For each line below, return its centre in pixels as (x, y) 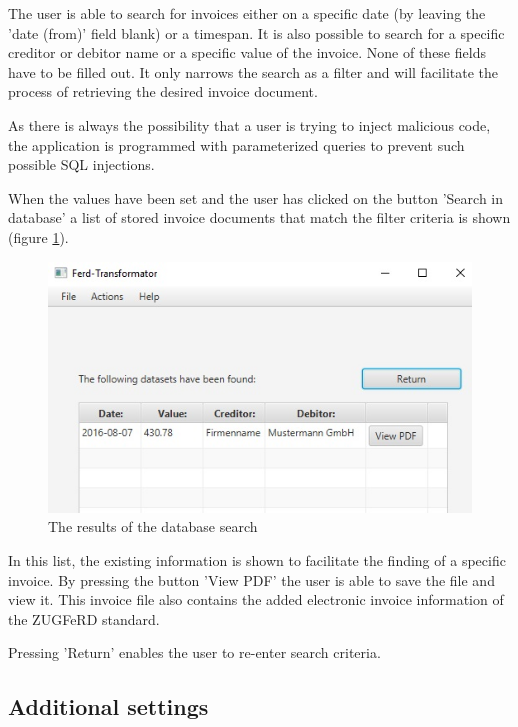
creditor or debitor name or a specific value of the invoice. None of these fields (247, 52)
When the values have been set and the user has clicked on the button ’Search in (256, 197)
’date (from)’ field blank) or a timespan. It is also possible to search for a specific (256, 32)
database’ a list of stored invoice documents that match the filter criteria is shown (259, 217)
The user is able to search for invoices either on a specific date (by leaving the (247, 13)
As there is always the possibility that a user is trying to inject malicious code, (249, 124)
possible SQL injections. (81, 164)
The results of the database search (153, 526)
